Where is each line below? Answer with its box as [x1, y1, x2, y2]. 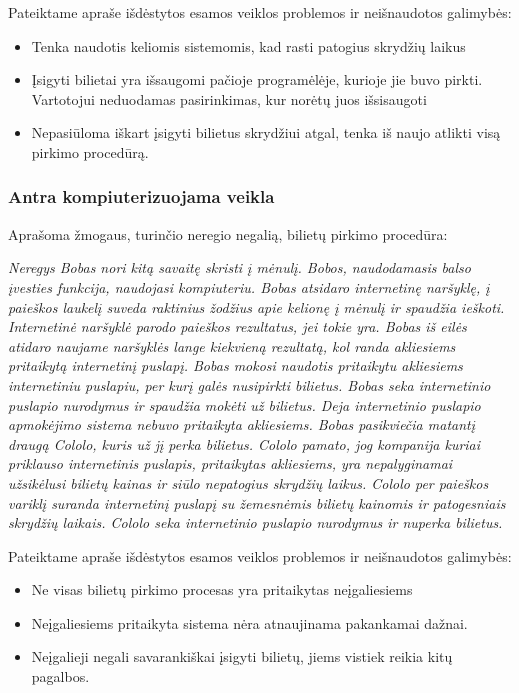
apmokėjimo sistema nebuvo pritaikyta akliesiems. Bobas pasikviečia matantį [8, 414, 475, 435]
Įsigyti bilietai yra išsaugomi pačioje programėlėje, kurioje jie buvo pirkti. [31, 69, 483, 90]
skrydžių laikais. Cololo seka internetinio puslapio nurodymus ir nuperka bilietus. [8, 512, 503, 533]
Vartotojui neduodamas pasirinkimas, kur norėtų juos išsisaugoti [31, 88, 427, 109]
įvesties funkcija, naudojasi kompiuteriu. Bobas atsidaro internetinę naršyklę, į [8, 276, 490, 297]
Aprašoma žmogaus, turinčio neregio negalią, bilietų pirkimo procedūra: [8, 223, 448, 244]
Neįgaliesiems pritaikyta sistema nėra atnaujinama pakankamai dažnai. [31, 612, 468, 633]
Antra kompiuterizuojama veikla [8, 184, 275, 209]
